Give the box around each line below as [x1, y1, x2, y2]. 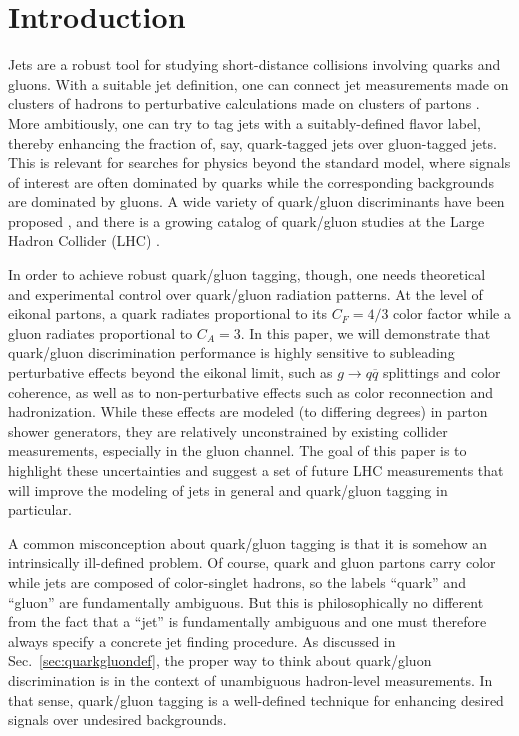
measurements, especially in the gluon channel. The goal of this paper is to [8, 440, 467, 461]
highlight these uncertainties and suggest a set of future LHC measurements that [8, 460, 504, 480]
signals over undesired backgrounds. [8, 709, 227, 730]
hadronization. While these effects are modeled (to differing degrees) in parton [8, 401, 488, 422]
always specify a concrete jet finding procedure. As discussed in [8, 630, 396, 651]
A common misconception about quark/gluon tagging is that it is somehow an [8, 532, 488, 553]
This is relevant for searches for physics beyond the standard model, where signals [8, 152, 511, 173]
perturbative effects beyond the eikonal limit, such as [8, 362, 333, 383]
